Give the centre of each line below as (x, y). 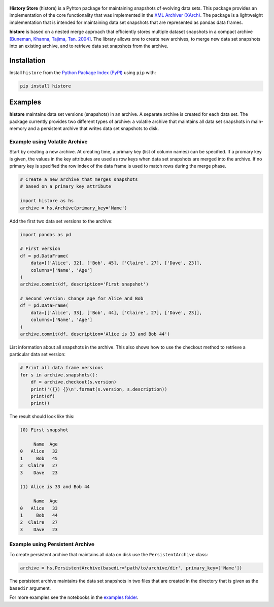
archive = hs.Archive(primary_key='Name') (74, 208)
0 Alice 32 (39, 451)
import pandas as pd (45, 234)
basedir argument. (30, 588)
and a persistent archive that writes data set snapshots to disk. (94, 129)
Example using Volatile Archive (48, 141)
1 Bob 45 (39, 458)
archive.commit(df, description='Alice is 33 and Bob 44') (95, 334)
